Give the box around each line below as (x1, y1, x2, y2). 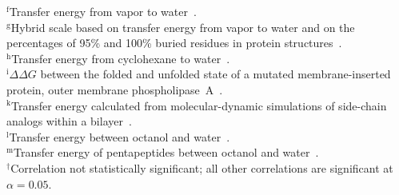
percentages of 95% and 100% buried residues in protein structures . (6, 34, 342, 51)
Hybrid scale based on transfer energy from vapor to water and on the (10, 18, 355, 35)
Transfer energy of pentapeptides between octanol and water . (13, 144, 319, 161)
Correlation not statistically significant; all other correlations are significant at (10, 159, 393, 176)
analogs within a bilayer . (6, 113, 132, 129)
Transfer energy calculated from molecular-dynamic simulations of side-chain (10, 97, 387, 113)
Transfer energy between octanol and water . (9, 128, 230, 145)
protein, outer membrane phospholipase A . (6, 81, 223, 97)
